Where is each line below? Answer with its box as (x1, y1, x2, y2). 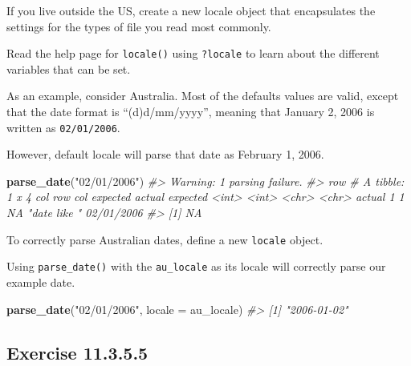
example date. (6, 273, 75, 290)
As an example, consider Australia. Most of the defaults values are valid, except (6, 87, 399, 104)
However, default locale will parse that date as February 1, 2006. (6, 146, 324, 163)
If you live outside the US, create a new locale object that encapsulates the (6, 2, 376, 18)
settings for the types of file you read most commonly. (6, 18, 271, 34)
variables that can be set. (6, 60, 131, 77)
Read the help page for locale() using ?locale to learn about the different (6, 45, 380, 62)
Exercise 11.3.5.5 (6, 340, 149, 364)
